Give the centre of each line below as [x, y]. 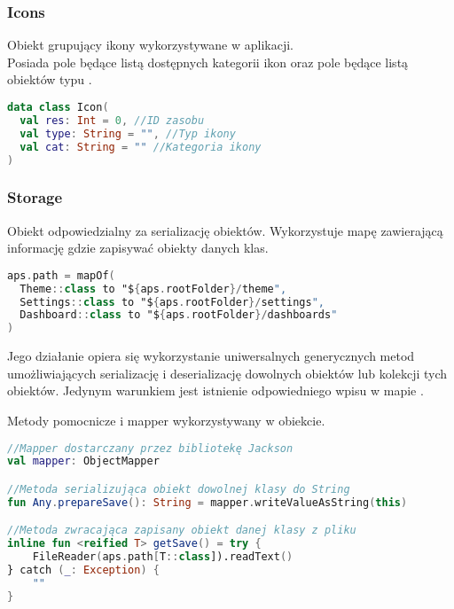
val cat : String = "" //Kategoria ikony [141, 147]
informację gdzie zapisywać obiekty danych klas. [138, 248]
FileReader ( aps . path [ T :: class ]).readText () [163, 557]
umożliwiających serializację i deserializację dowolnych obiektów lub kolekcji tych [227, 373]
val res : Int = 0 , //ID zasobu [112, 120]
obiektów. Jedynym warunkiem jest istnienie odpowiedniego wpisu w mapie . [215, 390]
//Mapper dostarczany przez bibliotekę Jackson [150, 448]
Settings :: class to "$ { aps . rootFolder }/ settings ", [172, 302]
